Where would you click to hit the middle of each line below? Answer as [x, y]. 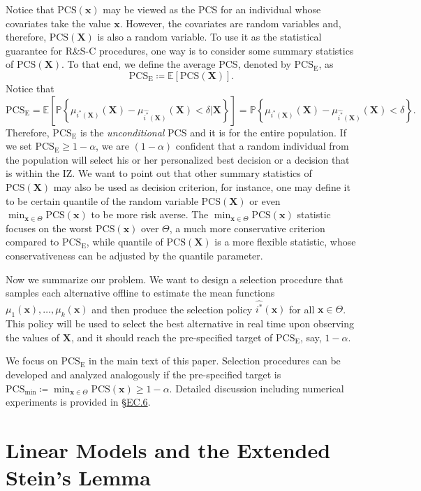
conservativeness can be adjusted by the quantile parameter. [134, 255]
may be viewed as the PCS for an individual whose [212, 9]
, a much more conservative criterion [247, 228]
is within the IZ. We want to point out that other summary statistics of [159, 173]
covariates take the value [58, 23]
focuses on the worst [49, 228]
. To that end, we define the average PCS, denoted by [176, 64]
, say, [311, 337]
